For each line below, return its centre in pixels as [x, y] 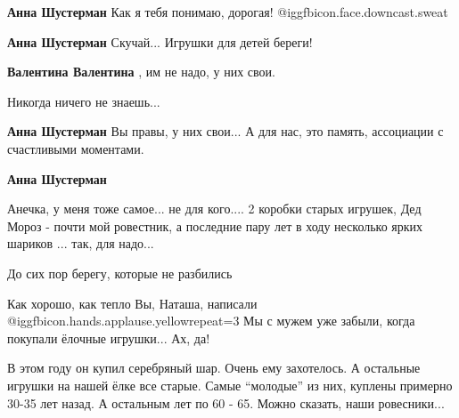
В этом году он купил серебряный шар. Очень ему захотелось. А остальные [214, 368]
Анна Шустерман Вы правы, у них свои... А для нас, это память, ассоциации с [225, 131]
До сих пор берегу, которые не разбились [120, 273]
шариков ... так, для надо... [81, 243]
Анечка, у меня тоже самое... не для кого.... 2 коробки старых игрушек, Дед [214, 209]
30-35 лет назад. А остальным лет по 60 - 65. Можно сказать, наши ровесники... [226, 402]
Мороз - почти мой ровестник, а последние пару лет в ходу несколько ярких [215, 225]
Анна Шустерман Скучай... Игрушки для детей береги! [160, 41]
